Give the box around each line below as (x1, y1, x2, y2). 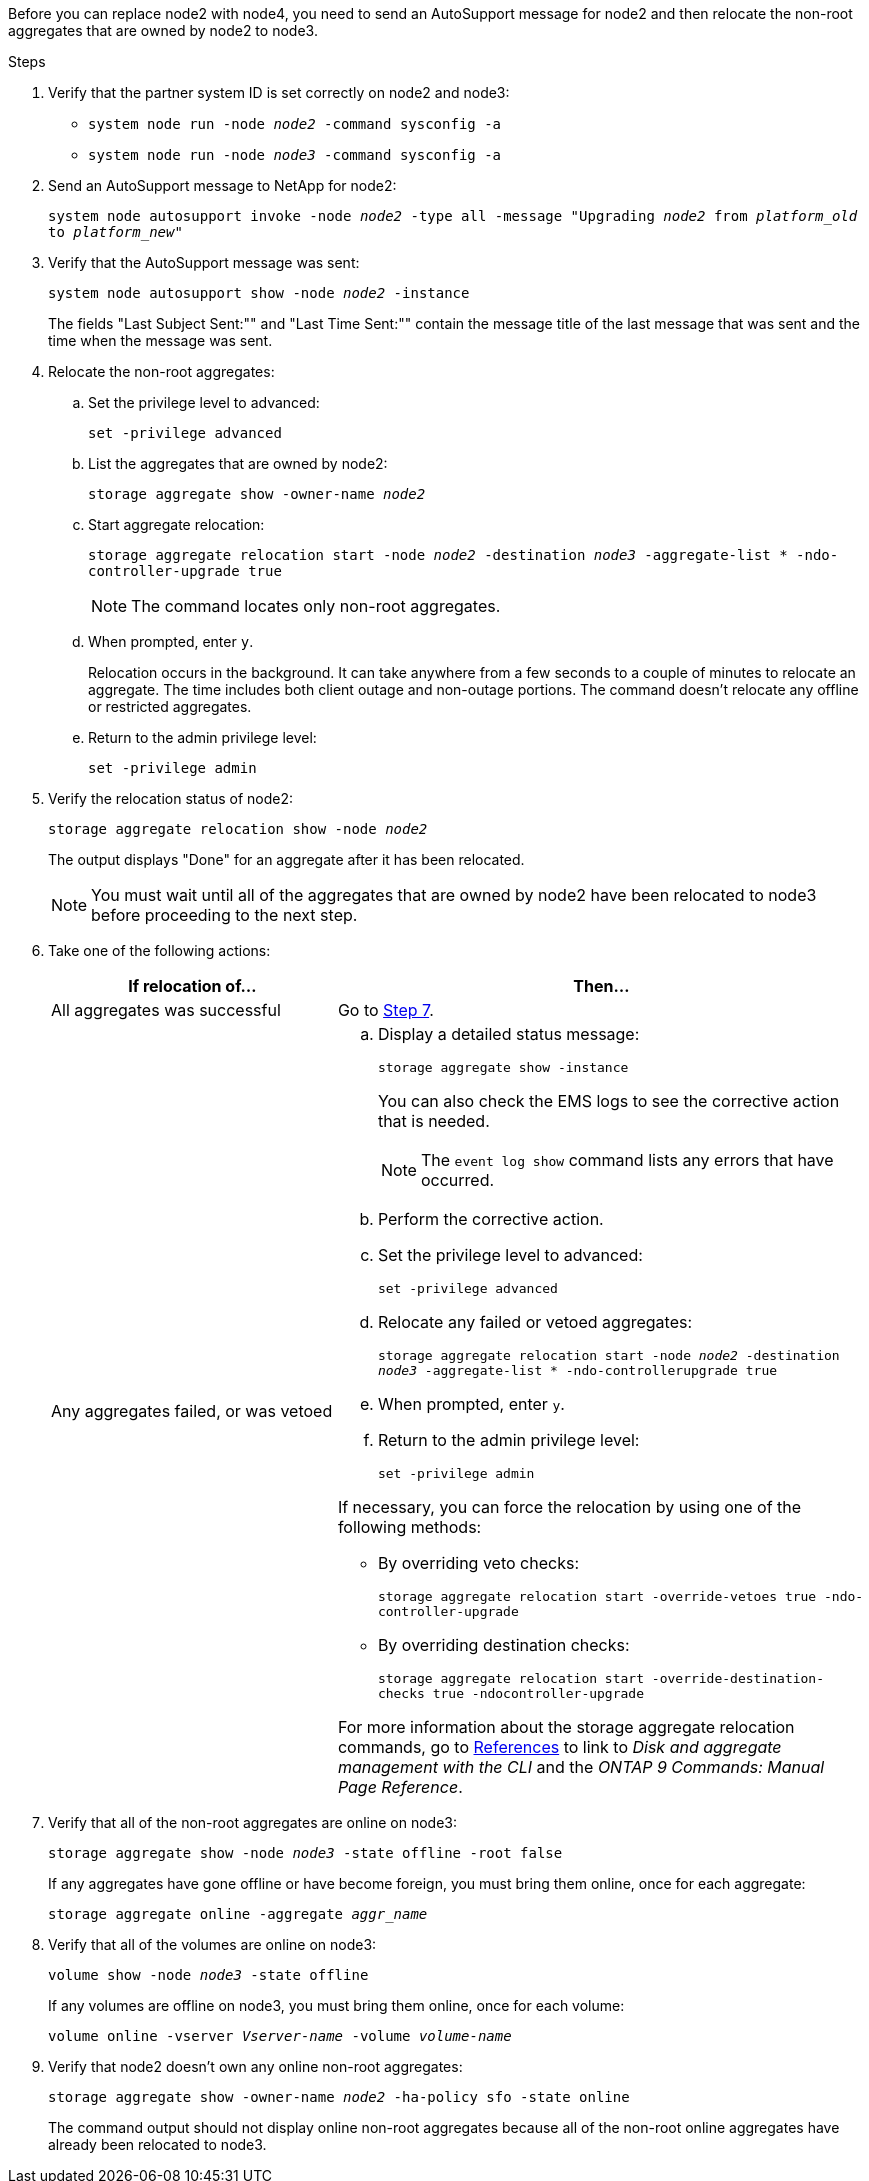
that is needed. (377, 1111, 490, 1131)
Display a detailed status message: (377, 1024, 640, 1044)
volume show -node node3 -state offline (48, 1967, 369, 1983)
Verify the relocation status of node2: (48, 790, 293, 807)
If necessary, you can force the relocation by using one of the (337, 1497, 802, 1517)
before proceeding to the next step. (91, 905, 358, 925)
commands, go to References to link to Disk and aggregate (337, 1737, 782, 1757)
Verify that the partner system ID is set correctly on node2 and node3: (48, 84, 510, 101)
